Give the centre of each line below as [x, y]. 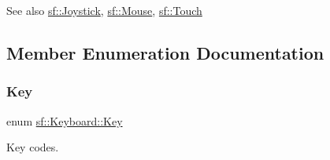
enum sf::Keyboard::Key [65, 120]
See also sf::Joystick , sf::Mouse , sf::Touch [104, 10]
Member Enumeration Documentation [165, 52]
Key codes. [33, 147]
